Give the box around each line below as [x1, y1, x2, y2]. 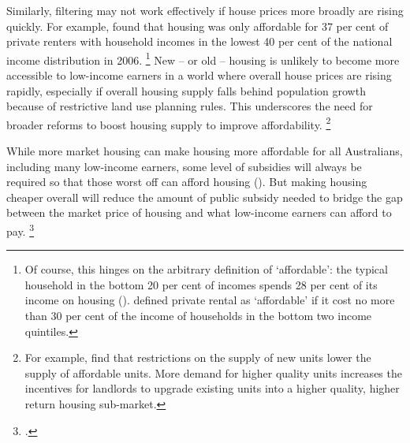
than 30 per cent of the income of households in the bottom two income [24, 307, 372, 324]
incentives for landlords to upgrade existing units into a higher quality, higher [24, 380, 400, 396]
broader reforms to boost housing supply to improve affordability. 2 [6, 114, 331, 132]
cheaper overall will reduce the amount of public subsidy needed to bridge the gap [6, 188, 403, 205]
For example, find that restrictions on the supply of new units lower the [24, 349, 371, 366]
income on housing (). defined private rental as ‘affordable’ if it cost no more [24, 292, 395, 308]
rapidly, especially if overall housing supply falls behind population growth [6, 82, 366, 99]
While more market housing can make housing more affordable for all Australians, [6, 143, 403, 159]
